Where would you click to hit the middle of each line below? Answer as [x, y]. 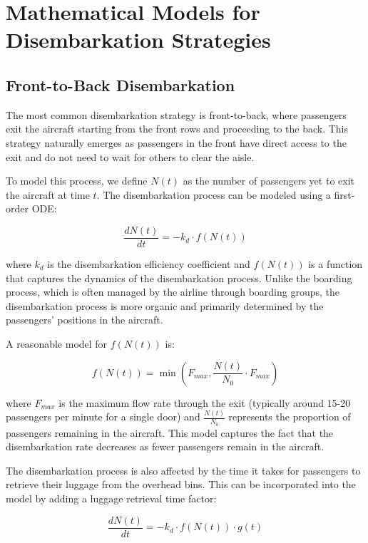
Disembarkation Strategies [138, 40]
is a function [336, 263]
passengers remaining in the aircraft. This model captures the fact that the [170, 432]
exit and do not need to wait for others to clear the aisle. [130, 156]
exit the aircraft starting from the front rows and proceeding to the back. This [177, 129]
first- [344, 194]
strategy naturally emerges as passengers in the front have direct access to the [176, 142]
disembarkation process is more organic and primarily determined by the [165, 305]
